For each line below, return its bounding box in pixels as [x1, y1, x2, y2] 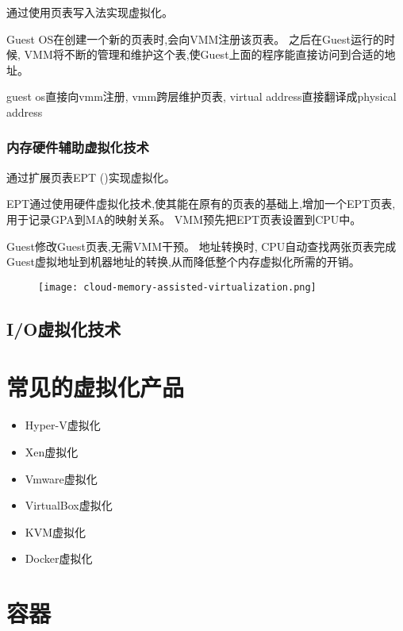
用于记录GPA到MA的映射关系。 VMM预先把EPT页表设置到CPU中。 [6, 210, 362, 227]
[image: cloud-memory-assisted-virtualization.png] [38, 281, 317, 293]
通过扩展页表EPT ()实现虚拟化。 [6, 168, 175, 185]
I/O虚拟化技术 [6, 316, 121, 341]
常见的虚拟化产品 [6, 371, 185, 403]
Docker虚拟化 [25, 550, 93, 567]
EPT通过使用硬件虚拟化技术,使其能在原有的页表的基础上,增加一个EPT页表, [6, 195, 396, 212]
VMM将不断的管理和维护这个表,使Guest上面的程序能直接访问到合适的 [24, 46, 385, 63]
